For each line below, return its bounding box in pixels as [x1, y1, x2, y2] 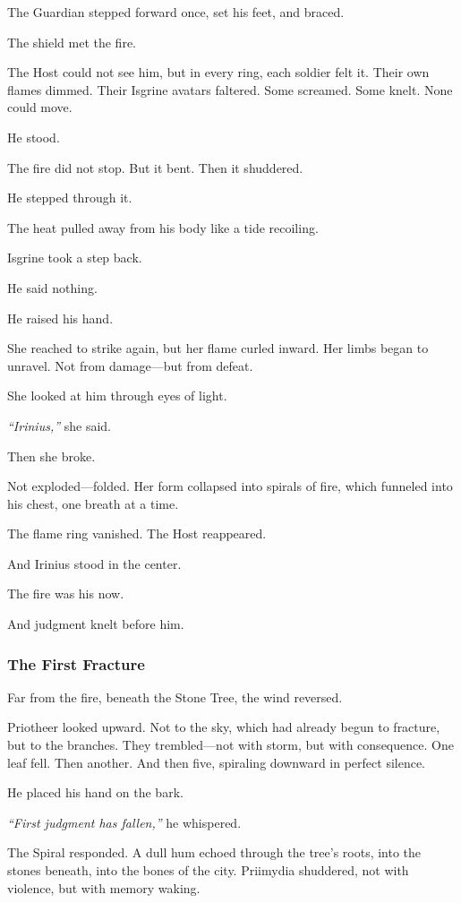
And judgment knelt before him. [7, 615, 184, 633]
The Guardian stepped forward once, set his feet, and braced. [7, 3, 345, 21]
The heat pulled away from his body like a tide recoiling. [7, 218, 319, 236]
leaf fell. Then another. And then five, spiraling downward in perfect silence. [7, 752, 426, 771]
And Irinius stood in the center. [7, 554, 182, 572]
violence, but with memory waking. [7, 878, 201, 897]
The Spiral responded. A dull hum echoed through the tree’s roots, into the [7, 843, 422, 862]
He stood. [7, 127, 60, 146]
